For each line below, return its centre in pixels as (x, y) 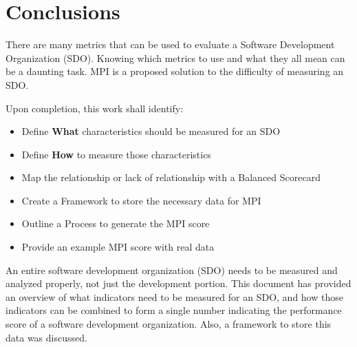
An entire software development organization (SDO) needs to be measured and (172, 270)
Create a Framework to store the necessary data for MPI (141, 200)
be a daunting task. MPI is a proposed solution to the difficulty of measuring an (175, 71)
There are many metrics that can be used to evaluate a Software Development (170, 44)
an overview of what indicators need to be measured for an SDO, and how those (174, 296)
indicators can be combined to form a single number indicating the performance (174, 310)
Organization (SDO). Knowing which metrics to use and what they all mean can (175, 57)
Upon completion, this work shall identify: (95, 108)
